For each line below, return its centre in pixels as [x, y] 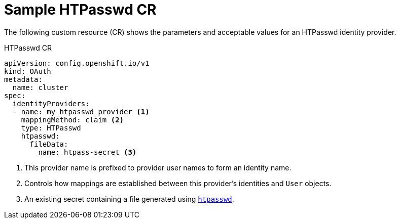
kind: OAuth [28, 71]
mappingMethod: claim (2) [72, 120]
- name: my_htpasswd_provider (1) [81, 112]
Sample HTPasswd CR [80, 10]
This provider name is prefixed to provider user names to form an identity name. [158, 167]
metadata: [23, 79]
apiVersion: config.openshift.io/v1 [77, 63]
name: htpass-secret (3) [87, 152]
